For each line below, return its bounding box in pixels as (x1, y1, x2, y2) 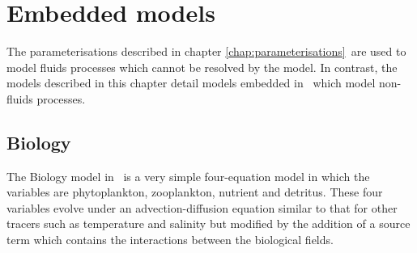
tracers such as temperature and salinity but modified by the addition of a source (6, 215, 411, 232)
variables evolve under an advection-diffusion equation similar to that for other (6, 199, 398, 216)
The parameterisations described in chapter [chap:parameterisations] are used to (6, 43, 406, 60)
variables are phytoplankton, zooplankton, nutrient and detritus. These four (6, 183, 383, 200)
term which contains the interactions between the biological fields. (6, 231, 334, 248)
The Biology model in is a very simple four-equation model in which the (6, 167, 370, 184)
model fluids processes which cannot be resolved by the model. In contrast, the (6, 58, 398, 75)
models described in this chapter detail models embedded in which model (6, 74, 376, 91)
